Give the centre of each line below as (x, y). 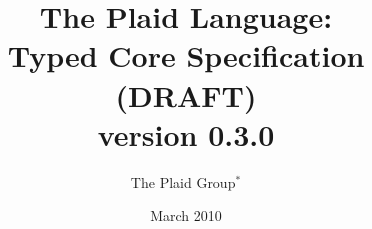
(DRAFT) (186, 94)
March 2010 (186, 215)
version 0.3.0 (186, 133)
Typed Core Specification (186, 55)
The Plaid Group (183, 181)
